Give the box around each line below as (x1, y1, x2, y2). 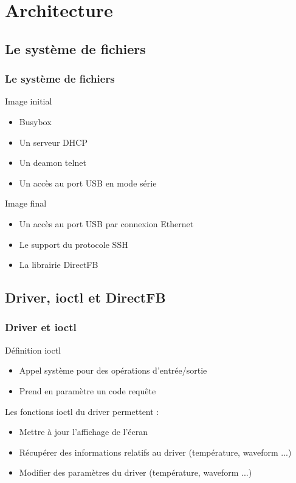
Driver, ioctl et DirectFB (5, 288, 166, 307)
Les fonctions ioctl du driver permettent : (5, 405, 159, 417)
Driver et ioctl (5, 320, 77, 335)
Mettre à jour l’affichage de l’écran (19, 425, 148, 438)
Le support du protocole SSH (19, 238, 128, 250)
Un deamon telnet (19, 156, 86, 169)
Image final (5, 197, 47, 210)
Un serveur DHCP (19, 135, 88, 148)
